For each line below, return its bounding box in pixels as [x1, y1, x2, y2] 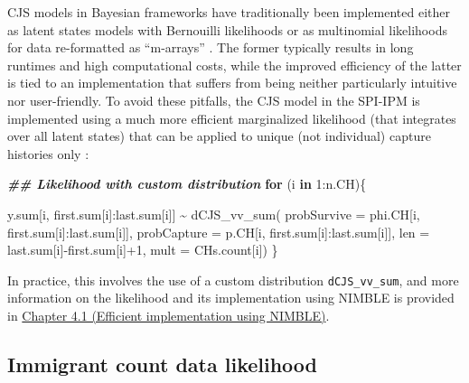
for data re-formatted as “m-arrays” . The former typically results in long [7, 38, 414, 57]
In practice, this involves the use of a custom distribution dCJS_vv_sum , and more [7, 270, 459, 289]
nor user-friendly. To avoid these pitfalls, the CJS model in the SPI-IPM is [7, 90, 420, 109]
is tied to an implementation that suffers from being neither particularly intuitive [7, 73, 457, 92]
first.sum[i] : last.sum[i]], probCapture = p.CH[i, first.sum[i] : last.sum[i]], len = [7, 222, 430, 241]
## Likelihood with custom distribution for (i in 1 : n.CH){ [7, 174, 367, 193]
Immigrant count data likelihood [7, 350, 318, 378]
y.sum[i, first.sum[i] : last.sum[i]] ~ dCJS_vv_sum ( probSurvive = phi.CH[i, [7, 204, 420, 223]
